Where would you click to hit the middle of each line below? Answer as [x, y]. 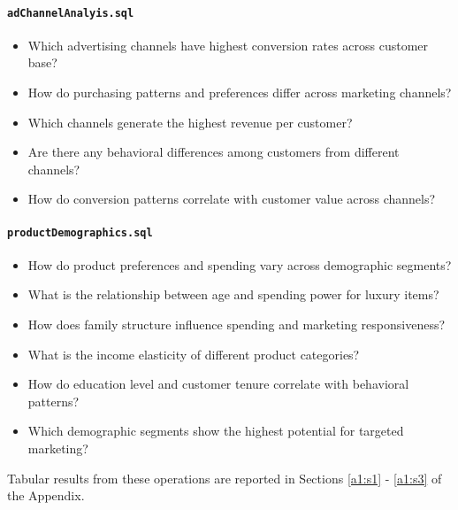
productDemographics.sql [80, 232]
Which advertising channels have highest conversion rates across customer [228, 45]
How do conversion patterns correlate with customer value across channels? [232, 199]
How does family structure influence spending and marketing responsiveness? [237, 325]
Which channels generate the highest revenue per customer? [190, 122]
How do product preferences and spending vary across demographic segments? [240, 264]
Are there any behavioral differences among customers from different [214, 152]
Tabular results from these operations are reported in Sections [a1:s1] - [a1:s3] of [225, 478]
